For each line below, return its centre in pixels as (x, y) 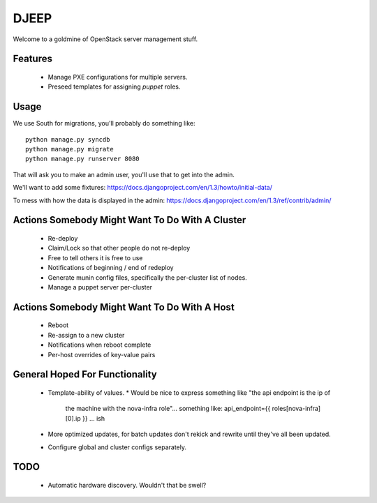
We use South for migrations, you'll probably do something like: (104, 123)
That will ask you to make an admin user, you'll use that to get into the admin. (124, 174)
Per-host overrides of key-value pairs (102, 354)
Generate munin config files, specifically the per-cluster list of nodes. (147, 277)
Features (32, 59)
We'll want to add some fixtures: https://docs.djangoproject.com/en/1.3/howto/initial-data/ (142, 188)
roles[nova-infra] (296, 409)
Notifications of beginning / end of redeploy (111, 268)
